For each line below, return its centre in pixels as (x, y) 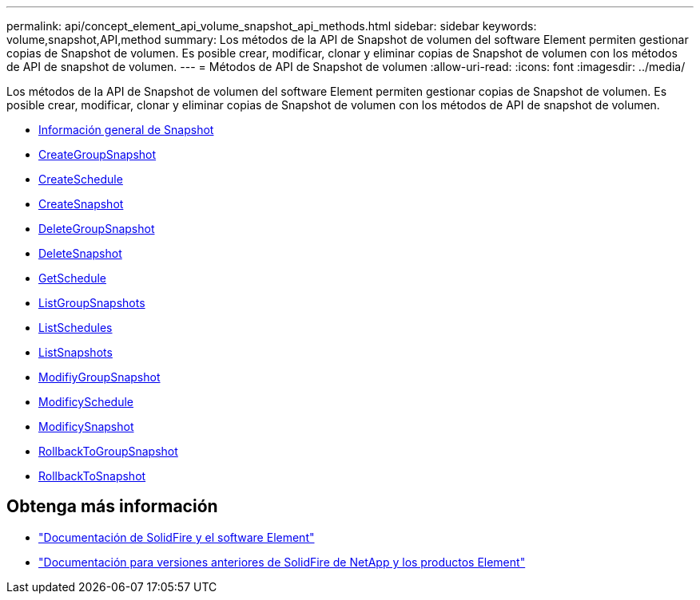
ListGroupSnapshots (92, 303)
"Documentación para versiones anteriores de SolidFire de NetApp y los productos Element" (282, 562)
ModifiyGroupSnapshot (99, 377)
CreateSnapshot (81, 204)
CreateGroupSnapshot (97, 154)
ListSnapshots (76, 352)
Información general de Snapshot (126, 130)
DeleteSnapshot (80, 253)
